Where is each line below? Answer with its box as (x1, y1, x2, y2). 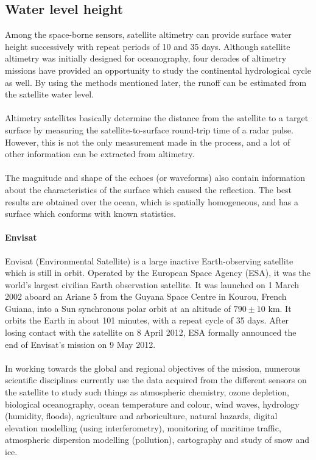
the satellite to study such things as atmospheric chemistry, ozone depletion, (5, 386, 289, 398)
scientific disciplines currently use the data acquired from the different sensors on (5, 373, 307, 386)
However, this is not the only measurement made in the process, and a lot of (5, 135, 290, 148)
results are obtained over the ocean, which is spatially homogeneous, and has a (5, 195, 299, 208)
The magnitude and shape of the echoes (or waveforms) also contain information (5, 171, 306, 184)
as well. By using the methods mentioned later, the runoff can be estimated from (5, 76, 307, 88)
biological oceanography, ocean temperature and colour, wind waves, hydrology (5, 397, 300, 410)
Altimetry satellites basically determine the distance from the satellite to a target (5, 111, 309, 124)
